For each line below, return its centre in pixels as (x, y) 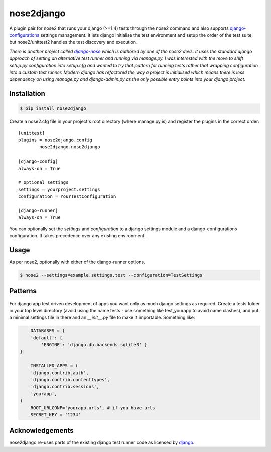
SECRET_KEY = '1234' (56, 415)
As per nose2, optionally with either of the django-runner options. (77, 262)
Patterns (23, 291)
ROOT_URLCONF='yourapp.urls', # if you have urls (93, 408)
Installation (27, 94)
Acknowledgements (41, 431)
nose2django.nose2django (70, 147)
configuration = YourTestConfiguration (67, 196)
